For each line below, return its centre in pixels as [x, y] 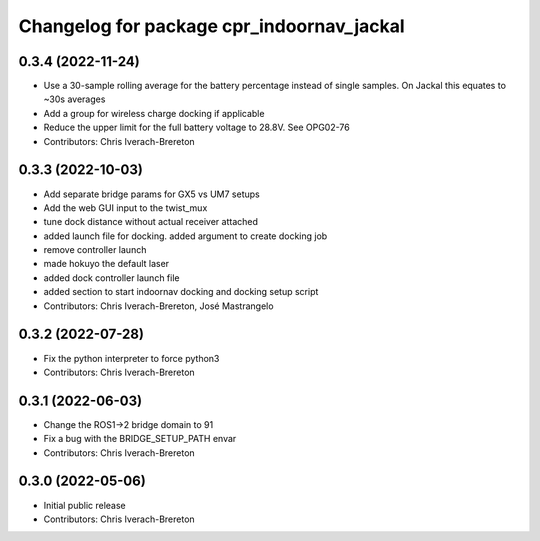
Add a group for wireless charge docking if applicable [154, 113]
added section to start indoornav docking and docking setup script [181, 292]
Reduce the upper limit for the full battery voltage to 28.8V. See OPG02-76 [196, 127]
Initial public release [85, 505]
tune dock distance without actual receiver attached [151, 222]
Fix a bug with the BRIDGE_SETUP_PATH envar [140, 439]
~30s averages [74, 99]
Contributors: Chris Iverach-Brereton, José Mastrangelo [158, 306]
